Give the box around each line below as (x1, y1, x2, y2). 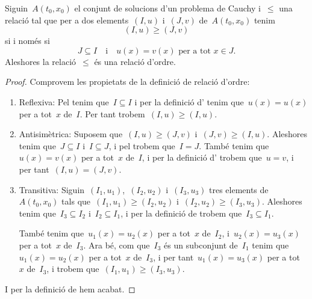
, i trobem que (46, 262, 99, 275)
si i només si (5, 34, 50, 47)
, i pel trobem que (108, 139, 175, 152)
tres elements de (208, 183, 269, 196)
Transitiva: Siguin (19, 183, 85, 196)
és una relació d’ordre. (94, 55, 176, 67)
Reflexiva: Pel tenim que (19, 95, 109, 108)
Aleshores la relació (5, 55, 76, 67)
